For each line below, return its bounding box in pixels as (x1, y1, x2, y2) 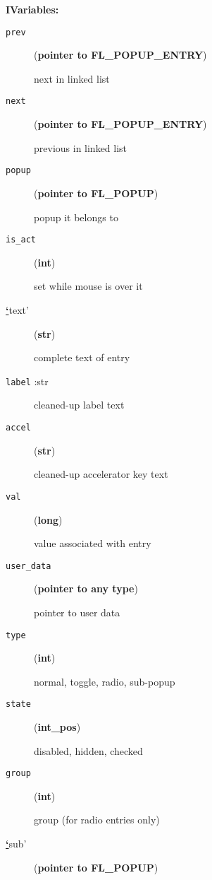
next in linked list (34, 71, 110, 86)
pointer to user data (34, 604, 120, 619)
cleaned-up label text (34, 397, 125, 412)
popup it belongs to (34, 209, 118, 224)
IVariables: (6, 2, 59, 16)
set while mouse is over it (34, 278, 143, 293)
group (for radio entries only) (34, 812, 160, 827)
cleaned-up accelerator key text (34, 467, 168, 481)
